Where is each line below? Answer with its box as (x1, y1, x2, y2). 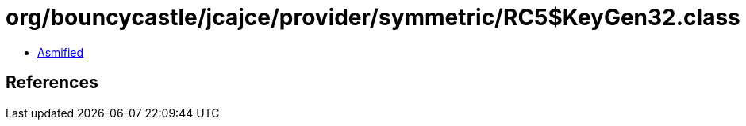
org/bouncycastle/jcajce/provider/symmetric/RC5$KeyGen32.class (6, 4, 740, 31)
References (6, 72, 98, 93)
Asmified (37, 45, 84, 59)
